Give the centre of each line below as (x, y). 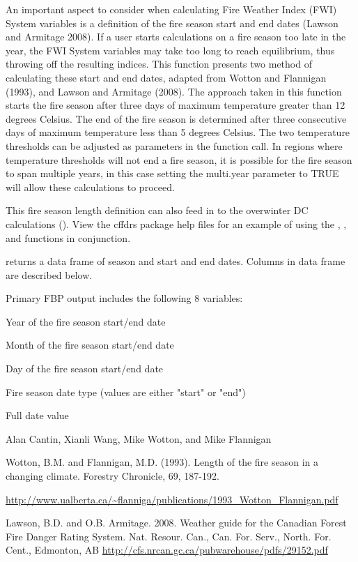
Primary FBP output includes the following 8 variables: (124, 298)
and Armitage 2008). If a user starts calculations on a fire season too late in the (176, 37)
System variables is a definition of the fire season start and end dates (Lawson (172, 23)
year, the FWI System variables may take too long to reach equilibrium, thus (170, 50)
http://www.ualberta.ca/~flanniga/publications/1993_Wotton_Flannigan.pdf (172, 499)
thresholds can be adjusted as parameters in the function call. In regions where (174, 145)
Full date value (37, 415)
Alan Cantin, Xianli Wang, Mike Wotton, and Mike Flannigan (139, 438)
